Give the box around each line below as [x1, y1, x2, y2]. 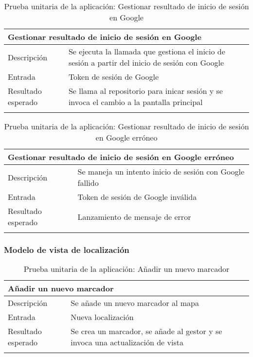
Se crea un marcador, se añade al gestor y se [71, 325, 222, 337]
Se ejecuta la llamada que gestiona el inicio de [68, 46, 225, 57]
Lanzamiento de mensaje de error [77, 211, 191, 222]
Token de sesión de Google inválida [77, 191, 197, 202]
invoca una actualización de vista [71, 337, 183, 348]
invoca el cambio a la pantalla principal [68, 96, 203, 107]
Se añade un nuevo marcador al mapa [71, 297, 199, 309]
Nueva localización [71, 311, 134, 323]
